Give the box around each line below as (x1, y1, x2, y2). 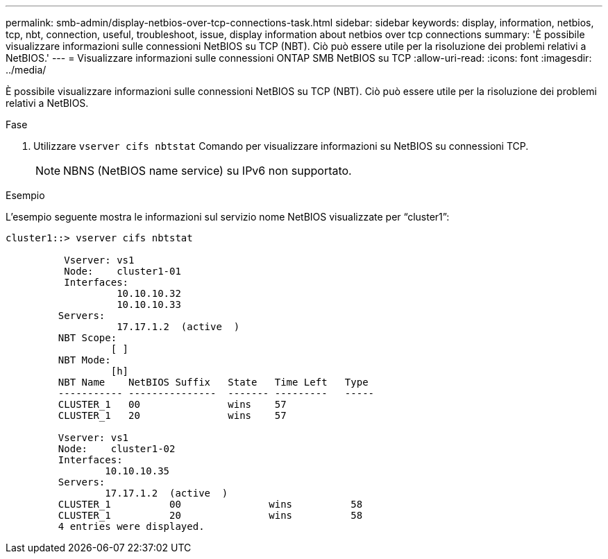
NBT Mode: (58, 354, 111, 365)
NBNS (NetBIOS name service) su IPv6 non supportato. (63, 164, 352, 178)
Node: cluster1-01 (64, 266, 181, 277)
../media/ (6, 64, 47, 76)
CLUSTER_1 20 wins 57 (58, 410, 287, 421)
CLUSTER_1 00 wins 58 (58, 499, 363, 510)
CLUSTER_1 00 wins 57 (58, 399, 287, 410)
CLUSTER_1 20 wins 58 (58, 510, 363, 521)
